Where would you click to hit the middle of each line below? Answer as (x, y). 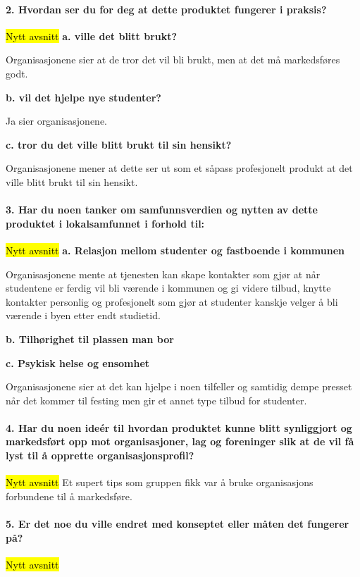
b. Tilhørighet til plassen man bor (90, 339)
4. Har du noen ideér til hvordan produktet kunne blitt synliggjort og (179, 427)
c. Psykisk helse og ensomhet (78, 362)
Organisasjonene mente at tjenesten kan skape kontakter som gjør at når (163, 274)
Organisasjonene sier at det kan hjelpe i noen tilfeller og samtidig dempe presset (179, 386)
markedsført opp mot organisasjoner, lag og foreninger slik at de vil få (180, 441)
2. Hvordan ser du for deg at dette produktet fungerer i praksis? (166, 9)
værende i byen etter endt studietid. (83, 315)
